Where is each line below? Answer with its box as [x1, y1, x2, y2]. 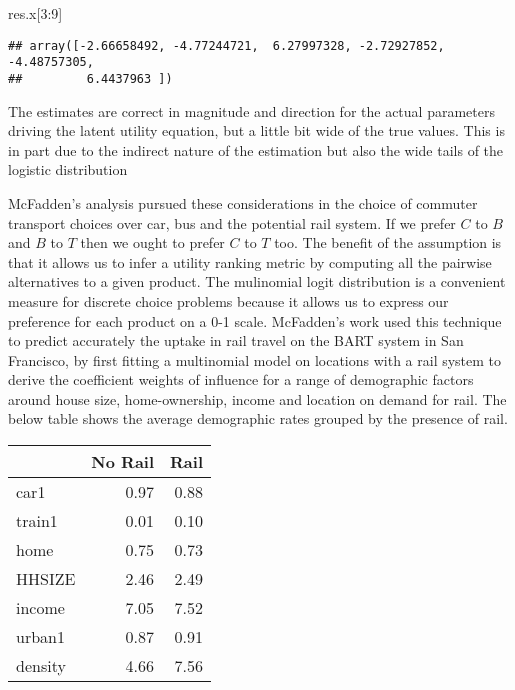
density [16, 654, 66, 678]
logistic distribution [8, 159, 128, 180]
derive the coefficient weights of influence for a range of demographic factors [8, 369, 474, 390]
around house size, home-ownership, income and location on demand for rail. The [8, 388, 507, 409]
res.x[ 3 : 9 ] [8, 3, 63, 23]
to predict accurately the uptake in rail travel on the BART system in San [8, 330, 464, 351]
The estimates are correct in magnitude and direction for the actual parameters [8, 100, 495, 121]
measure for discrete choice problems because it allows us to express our [8, 290, 449, 311]
